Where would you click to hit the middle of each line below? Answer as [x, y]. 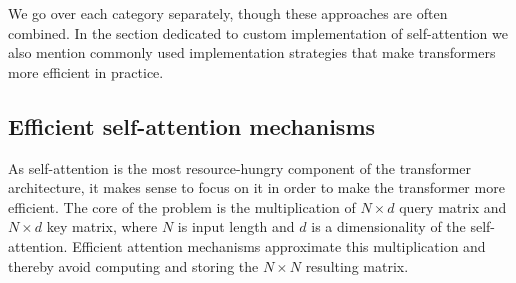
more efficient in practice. [86, 71]
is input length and [236, 226]
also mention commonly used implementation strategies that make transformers [252, 52]
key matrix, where [102, 226]
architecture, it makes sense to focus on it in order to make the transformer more [256, 187]
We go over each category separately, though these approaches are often [228, 13]
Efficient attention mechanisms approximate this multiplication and [279, 245]
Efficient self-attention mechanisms [192, 125]
